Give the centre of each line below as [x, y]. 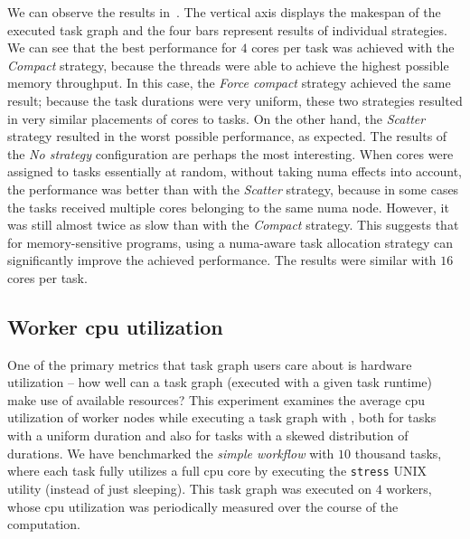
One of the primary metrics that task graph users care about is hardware [210, 364]
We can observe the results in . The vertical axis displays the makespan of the [224, 12]
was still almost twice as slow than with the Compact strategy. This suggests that [233, 225]
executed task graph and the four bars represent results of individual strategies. [227, 29]
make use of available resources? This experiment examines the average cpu [216, 399]
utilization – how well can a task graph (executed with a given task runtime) [220, 382]
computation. [44, 524]
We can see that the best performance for [122, 47]
